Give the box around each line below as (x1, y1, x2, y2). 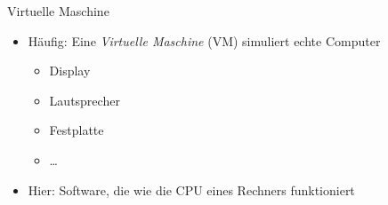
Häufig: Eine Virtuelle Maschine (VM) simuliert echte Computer (28, 31, 381, 50)
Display (49, 61, 91, 80)
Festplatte (49, 121, 104, 139)
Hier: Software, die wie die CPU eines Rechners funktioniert (28, 180, 355, 199)
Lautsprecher (49, 91, 120, 109)
